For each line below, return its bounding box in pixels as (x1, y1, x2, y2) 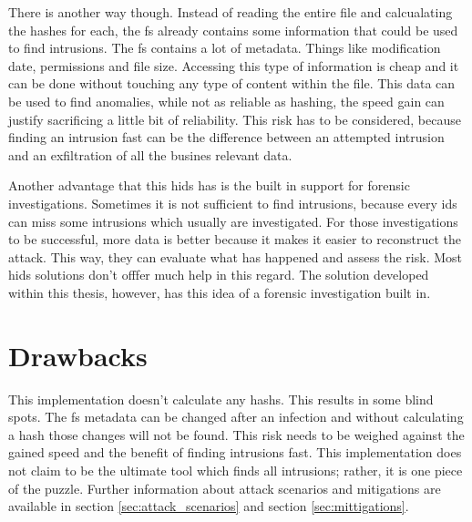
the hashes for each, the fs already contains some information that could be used (8, 20, 458, 39)
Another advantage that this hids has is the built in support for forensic (8, 176, 410, 195)
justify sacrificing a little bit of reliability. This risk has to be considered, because (8, 109, 461, 128)
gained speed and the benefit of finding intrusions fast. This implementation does (8, 443, 462, 462)
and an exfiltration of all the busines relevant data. (8, 145, 292, 164)
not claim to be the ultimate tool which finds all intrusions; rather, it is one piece (8, 461, 463, 479)
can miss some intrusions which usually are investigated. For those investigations (8, 211, 458, 230)
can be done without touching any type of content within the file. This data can (8, 74, 456, 93)
